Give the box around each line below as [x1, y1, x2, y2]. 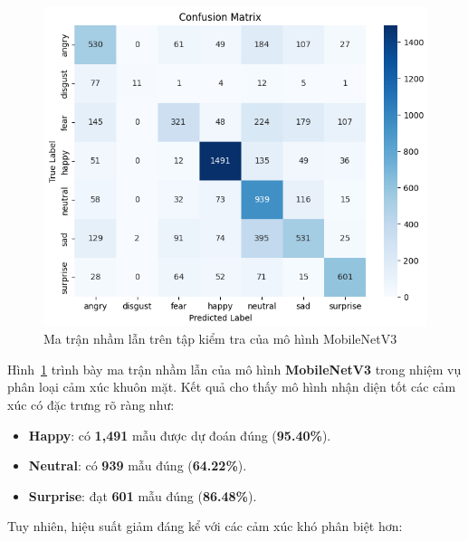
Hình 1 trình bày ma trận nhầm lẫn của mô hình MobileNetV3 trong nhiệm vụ [7, 359, 462, 378]
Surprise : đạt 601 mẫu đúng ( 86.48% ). [28, 486, 257, 505]
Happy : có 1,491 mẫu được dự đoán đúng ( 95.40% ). [28, 425, 331, 444]
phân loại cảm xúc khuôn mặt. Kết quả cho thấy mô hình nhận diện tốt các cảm [7, 377, 456, 396]
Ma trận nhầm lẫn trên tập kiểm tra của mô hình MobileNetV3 [43, 329, 397, 348]
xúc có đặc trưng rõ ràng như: [7, 395, 175, 414]
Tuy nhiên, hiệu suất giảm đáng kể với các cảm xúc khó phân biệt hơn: [7, 517, 403, 536]
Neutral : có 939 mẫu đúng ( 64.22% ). [28, 456, 247, 475]
